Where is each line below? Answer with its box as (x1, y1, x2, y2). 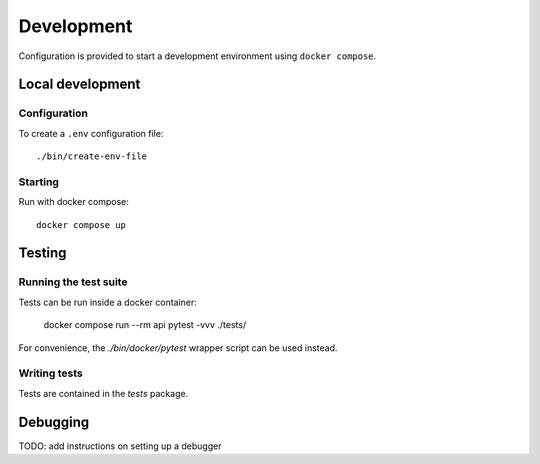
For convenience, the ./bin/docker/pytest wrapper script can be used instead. (18, 341, 339, 354)
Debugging (18, 413, 90, 430)
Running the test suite (18, 275, 128, 289)
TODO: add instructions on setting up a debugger (18, 440, 222, 452)
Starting (18, 175, 60, 189)
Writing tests (18, 366, 84, 380)
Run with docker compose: (18, 196, 130, 208)
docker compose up (36, 219, 127, 230)
